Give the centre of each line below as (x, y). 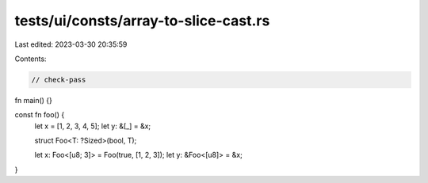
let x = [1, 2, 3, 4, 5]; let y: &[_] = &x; (93, 126)
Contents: (31, 59)
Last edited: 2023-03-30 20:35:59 (71, 44)
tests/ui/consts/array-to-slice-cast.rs (142, 21)
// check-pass (59, 80)
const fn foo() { (40, 115)
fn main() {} (34, 100)
